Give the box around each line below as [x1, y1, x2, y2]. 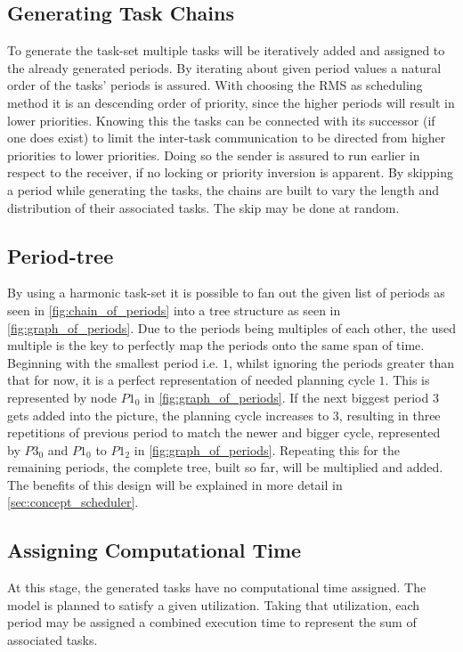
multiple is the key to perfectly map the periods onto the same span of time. [7, 336, 425, 355]
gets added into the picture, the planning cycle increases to [7, 405, 329, 424]
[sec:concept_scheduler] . [7, 493, 139, 511]
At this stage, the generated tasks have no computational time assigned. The [7, 578, 426, 597]
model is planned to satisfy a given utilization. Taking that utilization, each [7, 595, 420, 614]
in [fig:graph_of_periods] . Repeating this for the [134, 440, 400, 459]
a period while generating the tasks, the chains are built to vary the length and [7, 180, 439, 199]
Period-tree [7, 241, 114, 269]
